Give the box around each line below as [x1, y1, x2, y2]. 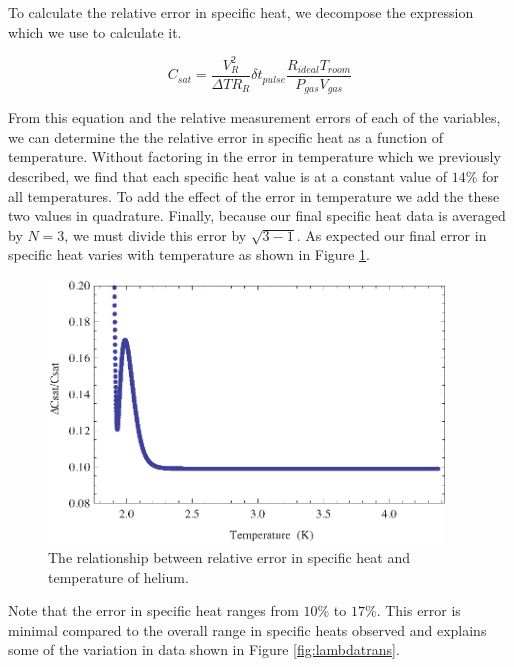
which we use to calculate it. [8, 21, 182, 42]
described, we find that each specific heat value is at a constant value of [8, 165, 447, 186]
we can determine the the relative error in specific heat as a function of [8, 126, 444, 147]
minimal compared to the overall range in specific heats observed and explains [8, 619, 487, 640]
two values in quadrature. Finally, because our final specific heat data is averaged [8, 205, 506, 226]
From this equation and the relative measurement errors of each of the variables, [8, 107, 501, 128]
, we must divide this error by [64, 224, 247, 245]
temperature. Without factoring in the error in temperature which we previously [8, 146, 501, 167]
